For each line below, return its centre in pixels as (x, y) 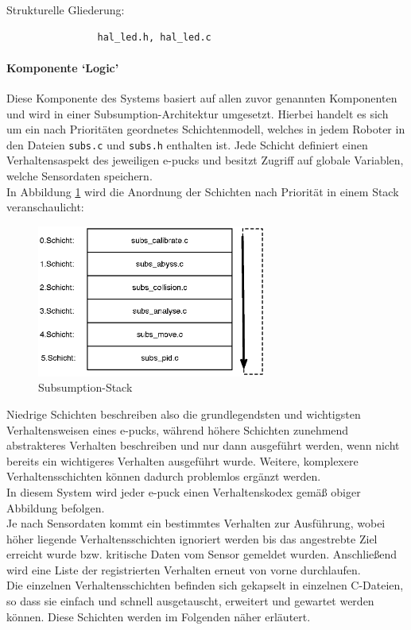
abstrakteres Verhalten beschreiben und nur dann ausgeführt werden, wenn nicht (203, 445)
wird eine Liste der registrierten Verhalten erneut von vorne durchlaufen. (184, 569)
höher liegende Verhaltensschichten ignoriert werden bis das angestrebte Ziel (192, 538)
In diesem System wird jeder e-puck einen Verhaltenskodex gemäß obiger (184, 491)
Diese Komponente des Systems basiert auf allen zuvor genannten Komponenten (202, 97)
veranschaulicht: (45, 207)
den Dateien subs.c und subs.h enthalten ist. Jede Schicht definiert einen (187, 144)
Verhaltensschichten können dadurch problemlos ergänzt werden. (164, 476)
